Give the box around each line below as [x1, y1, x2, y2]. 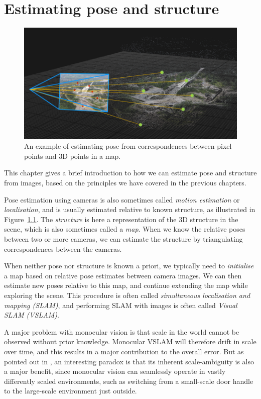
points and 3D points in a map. [24, 150, 121, 161]
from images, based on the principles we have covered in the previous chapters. [4, 177, 246, 188]
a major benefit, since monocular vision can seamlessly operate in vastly [4, 366, 226, 376]
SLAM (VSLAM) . [4, 310, 59, 320]
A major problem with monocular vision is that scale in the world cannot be [4, 326, 239, 337]
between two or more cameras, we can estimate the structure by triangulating [4, 234, 243, 244]
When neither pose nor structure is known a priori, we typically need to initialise [4, 260, 254, 271]
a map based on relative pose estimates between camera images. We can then [4, 270, 242, 280]
